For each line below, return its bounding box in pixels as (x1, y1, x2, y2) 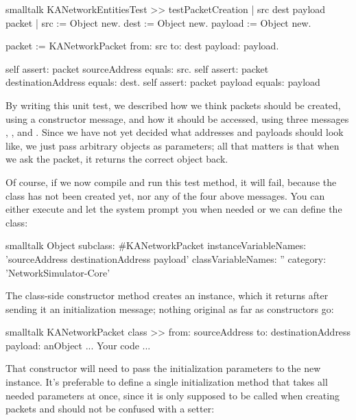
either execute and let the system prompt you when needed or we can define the (5, 202, 342, 216)
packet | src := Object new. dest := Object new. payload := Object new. (5, 15, 311, 30)
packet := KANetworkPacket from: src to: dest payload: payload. (5, 38, 279, 53)
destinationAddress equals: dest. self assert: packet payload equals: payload (5, 75, 320, 89)
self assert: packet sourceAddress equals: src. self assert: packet (5, 61, 269, 75)
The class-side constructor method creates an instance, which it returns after (5, 288, 329, 303)
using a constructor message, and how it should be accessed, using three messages (5, 111, 349, 126)
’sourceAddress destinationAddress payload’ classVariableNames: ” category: (5, 251, 327, 266)
